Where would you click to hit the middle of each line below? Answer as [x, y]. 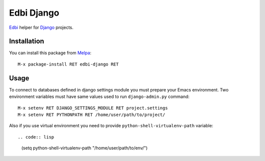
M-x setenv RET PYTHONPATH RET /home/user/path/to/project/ [92, 115]
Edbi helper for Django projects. [41, 27]
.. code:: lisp [36, 137]
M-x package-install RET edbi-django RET [68, 64]
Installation [26, 41]
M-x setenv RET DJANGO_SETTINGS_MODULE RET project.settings [93, 108]
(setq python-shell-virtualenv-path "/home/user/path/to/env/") [84, 148]
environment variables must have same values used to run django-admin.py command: [99, 97]
